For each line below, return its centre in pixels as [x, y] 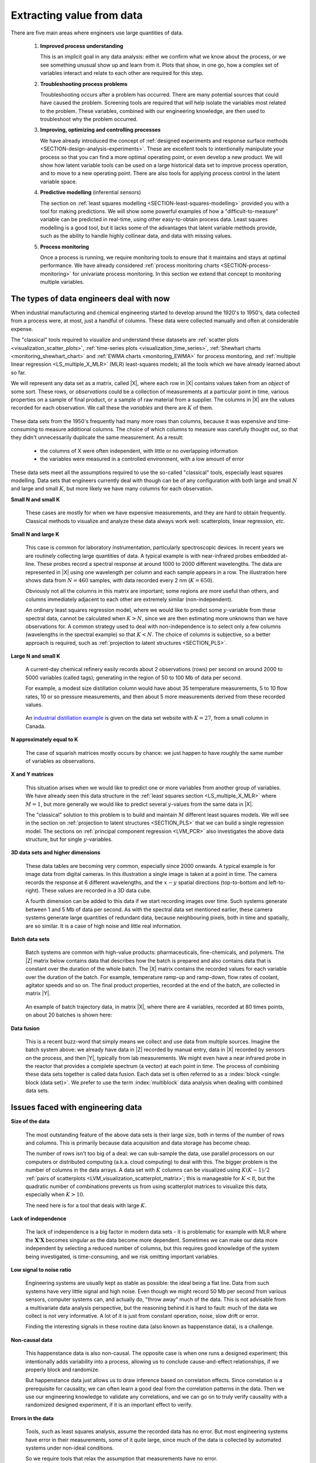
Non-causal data [32, 1340]
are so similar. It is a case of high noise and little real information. [104, 926]
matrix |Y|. [38, 993]
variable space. [59, 181]
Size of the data [30, 1121]
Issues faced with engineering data [76, 1107]
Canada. [36, 726]
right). [33, 891]
